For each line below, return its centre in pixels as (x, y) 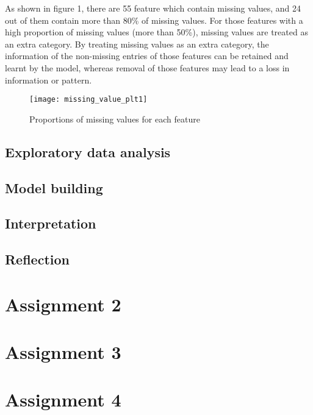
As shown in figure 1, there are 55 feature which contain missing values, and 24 (153, 8)
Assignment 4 (63, 399)
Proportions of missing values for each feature (115, 119)
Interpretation (51, 223)
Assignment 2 (63, 304)
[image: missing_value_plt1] (88, 100)
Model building (54, 187)
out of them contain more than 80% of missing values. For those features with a (154, 20)
